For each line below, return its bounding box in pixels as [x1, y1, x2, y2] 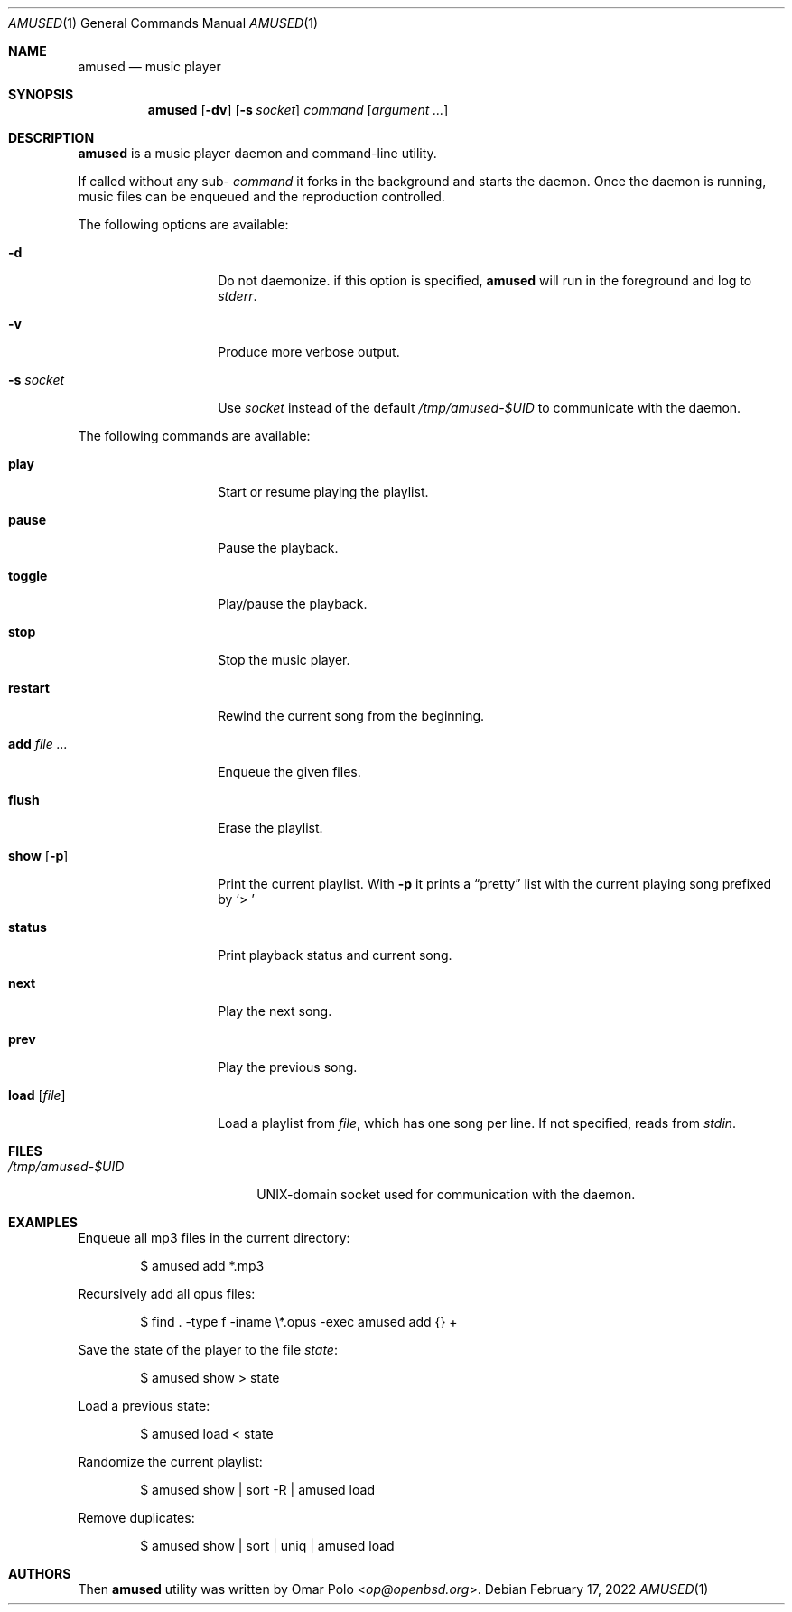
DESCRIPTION [8, 130, 95, 145]
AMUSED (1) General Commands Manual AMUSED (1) [8, 15, 319, 31]
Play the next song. [218, 1003, 332, 1019]
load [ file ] [8, 1087, 66, 1103]
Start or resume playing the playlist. [218, 484, 429, 499]
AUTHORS [8, 1566, 71, 1581]
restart [8, 680, 50, 695]
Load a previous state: [78, 1398, 210, 1413]
